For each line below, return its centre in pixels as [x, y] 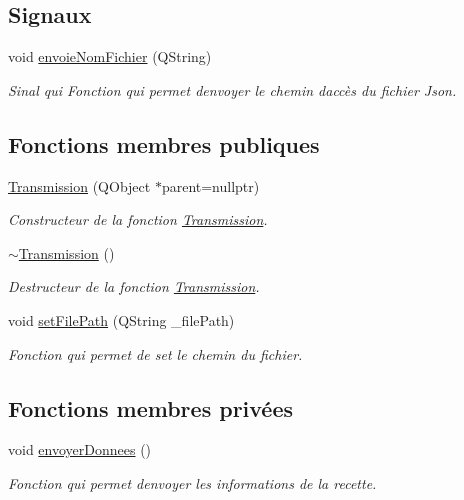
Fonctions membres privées [151, 407]
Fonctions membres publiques [164, 143]
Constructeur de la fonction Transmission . [138, 219]
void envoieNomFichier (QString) [110, 56]
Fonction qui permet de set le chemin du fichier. [155, 353]
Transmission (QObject [79, 185]
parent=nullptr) [210, 185]
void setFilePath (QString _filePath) [121, 319]
